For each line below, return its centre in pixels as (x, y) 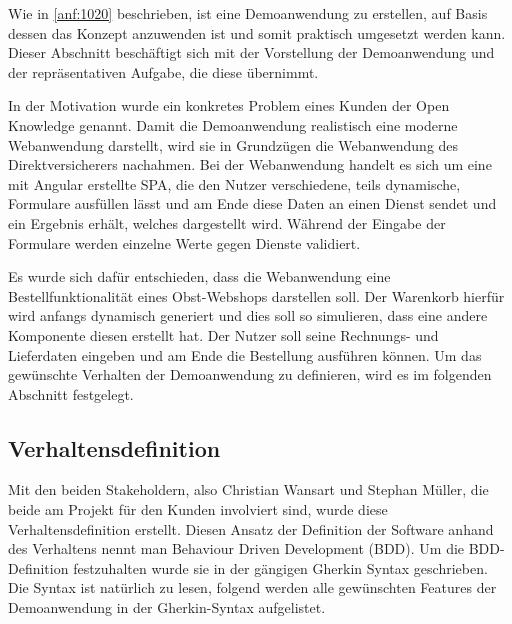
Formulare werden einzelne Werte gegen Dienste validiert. (184, 242)
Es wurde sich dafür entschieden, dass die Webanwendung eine (199, 276)
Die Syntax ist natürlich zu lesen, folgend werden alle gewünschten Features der (252, 587)
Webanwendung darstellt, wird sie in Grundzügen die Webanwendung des (233, 144)
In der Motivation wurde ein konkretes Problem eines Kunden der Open (229, 105)
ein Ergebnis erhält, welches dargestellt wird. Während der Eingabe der (227, 222)
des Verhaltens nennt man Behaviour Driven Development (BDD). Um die (236, 548)
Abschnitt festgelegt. (71, 393)
